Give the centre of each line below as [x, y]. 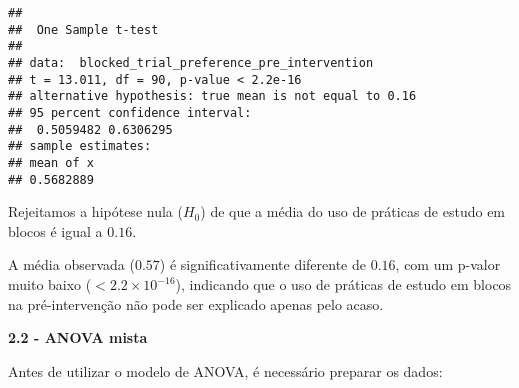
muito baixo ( [50, 284]
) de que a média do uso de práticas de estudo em [353, 211]
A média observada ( [71, 264]
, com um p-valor [448, 264]
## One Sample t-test [83, 29]
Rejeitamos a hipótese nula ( [95, 211]
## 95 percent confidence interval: [130, 112]
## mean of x [51, 162]
